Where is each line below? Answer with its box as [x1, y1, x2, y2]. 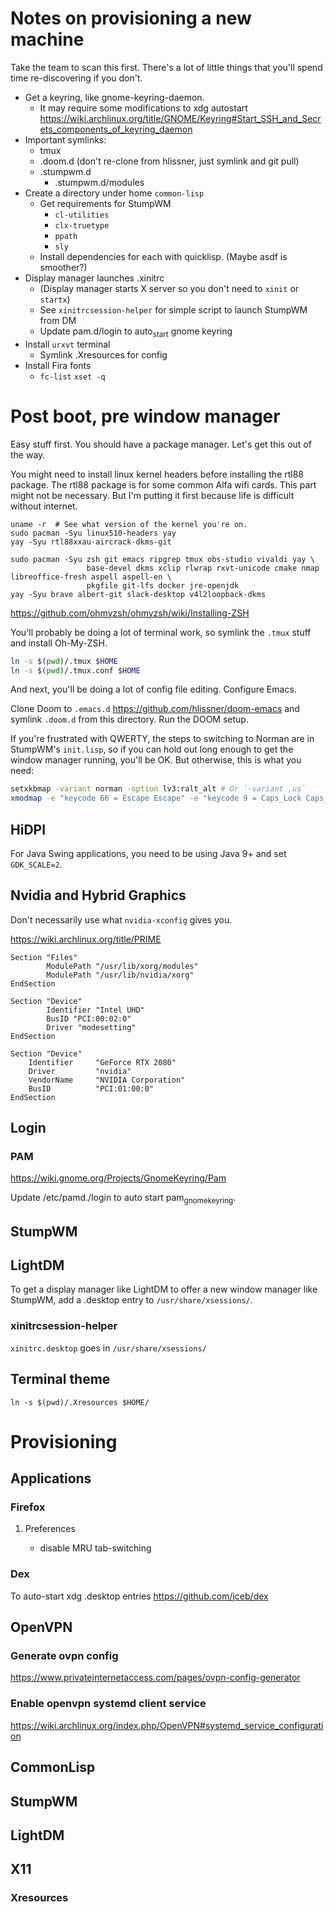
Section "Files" [10, 952, 78, 962]
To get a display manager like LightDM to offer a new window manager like [10, 1283, 318, 1296]
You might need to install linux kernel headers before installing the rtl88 [10, 468, 305, 480]
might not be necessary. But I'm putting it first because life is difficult [10, 489, 295, 501]
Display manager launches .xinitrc [24, 272, 165, 284]
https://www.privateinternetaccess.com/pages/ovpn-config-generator [10, 1672, 301, 1684]
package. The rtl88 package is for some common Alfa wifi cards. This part [10, 478, 317, 491]
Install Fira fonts [24, 359, 92, 371]
